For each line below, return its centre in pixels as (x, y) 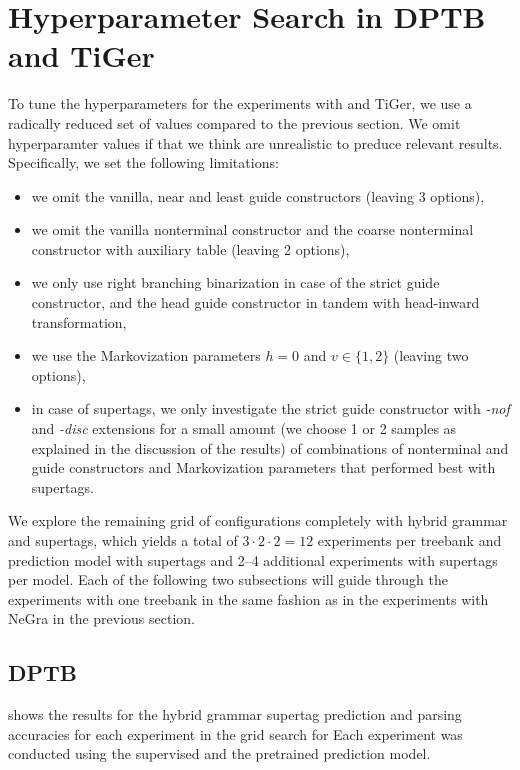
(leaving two (431, 355)
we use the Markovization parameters (146, 355)
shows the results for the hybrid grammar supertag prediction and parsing (235, 714)
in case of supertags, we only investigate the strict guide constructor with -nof (270, 408)
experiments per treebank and (409, 540)
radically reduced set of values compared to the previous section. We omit (234, 122)
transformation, (79, 321)
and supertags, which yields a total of (123, 540)
